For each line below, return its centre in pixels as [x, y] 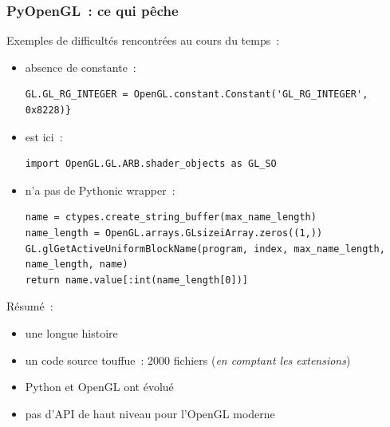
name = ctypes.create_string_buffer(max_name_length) [171, 217]
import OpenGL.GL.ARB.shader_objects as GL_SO [151, 164]
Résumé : [30, 306]
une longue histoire [71, 332]
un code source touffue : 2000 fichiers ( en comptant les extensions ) [188, 360]
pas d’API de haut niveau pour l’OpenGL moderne [150, 413]
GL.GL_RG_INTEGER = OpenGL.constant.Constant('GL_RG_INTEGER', [197, 95]
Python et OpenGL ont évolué [99, 387]
